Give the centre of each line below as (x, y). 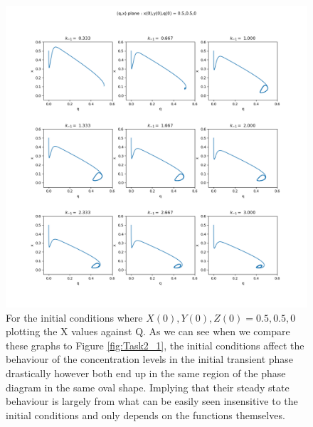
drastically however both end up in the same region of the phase (146, 373)
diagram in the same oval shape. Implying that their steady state (148, 387)
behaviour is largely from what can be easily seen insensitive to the (152, 401)
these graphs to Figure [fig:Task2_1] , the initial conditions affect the (155, 345)
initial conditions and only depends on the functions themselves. (145, 415)
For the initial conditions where (74, 317)
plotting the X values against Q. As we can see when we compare (148, 331)
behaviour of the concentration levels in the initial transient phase (150, 359)
